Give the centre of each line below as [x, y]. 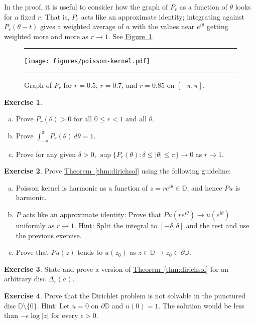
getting [218, 26]
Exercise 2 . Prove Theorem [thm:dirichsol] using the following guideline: [117, 171]
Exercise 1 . [23, 102]
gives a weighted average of [82, 26]
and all [136, 119]
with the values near [163, 26]
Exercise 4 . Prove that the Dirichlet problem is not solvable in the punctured [125, 295]
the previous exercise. [49, 235]
